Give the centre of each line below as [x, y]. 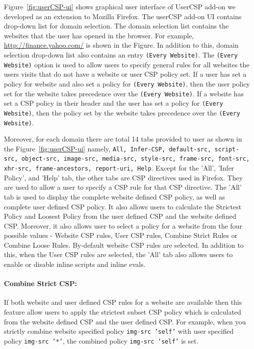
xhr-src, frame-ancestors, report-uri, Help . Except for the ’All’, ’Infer [119, 168]
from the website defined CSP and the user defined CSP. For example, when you [125, 321]
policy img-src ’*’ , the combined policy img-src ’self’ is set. [101, 340]
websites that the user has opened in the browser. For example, [99, 35]
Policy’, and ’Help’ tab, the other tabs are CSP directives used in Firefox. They [124, 177]
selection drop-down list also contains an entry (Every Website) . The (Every [121, 54]
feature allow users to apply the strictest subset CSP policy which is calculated [123, 312]
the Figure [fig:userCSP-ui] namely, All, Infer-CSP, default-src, [108, 148]
